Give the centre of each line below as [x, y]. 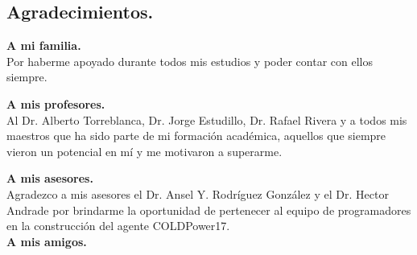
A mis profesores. [56, 103]
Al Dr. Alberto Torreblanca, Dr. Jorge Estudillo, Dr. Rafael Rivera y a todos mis [207, 119]
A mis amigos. [47, 241]
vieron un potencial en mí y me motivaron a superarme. [145, 151]
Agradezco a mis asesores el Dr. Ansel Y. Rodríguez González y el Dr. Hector [198, 193]
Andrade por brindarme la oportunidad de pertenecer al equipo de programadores [209, 210]
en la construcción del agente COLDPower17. [118, 226]
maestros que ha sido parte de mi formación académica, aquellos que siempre [196, 136]
